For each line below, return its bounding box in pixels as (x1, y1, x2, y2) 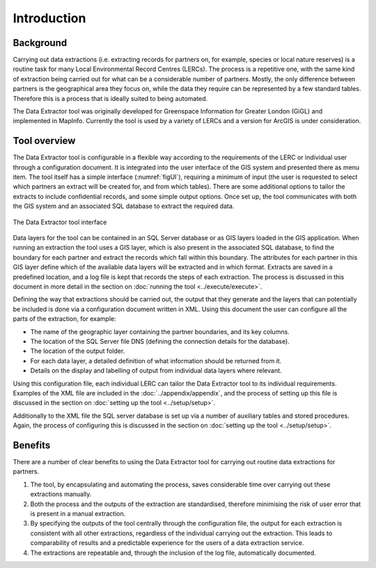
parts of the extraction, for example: (13, 315, 116, 323)
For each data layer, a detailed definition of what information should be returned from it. (30, 356, 282, 365)
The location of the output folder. (30, 347, 125, 355)
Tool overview (13, 135, 76, 147)
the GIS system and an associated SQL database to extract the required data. (13, 202, 235, 210)
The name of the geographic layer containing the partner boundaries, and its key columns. (30, 327, 290, 336)
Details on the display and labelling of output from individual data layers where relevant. (30, 366, 282, 375)
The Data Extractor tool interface (13, 218, 107, 226)
